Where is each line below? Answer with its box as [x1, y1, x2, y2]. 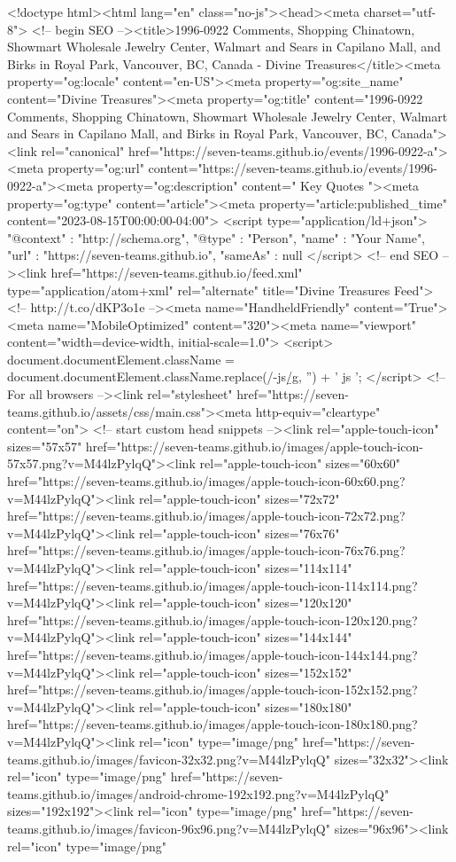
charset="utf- [363, 3, 437, 20]
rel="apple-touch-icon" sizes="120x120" [138, 593, 352, 612]
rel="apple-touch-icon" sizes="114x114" [138, 559, 352, 576]
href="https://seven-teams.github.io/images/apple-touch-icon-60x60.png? [7, 472, 406, 490]
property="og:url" [47, 159, 144, 177]
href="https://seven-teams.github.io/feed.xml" [50, 263, 303, 281]
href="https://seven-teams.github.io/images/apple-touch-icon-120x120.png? [7, 610, 418, 629]
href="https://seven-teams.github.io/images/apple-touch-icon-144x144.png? [7, 645, 418, 663]
